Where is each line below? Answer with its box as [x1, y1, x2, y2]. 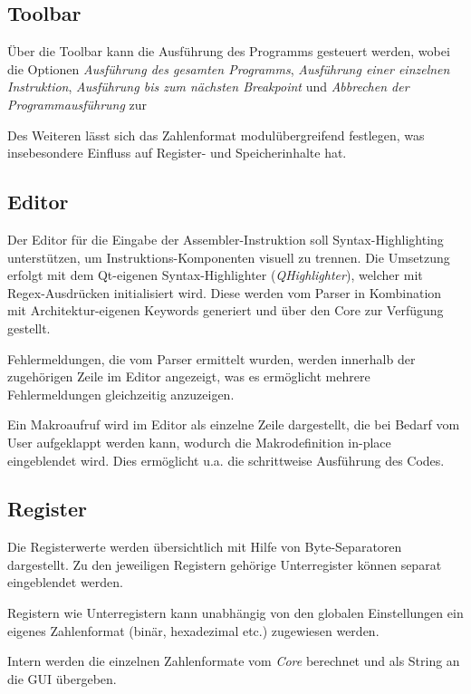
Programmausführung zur [7, 94, 148, 113]
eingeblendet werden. [7, 573, 123, 592]
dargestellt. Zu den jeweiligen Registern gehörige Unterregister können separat [7, 554, 442, 574]
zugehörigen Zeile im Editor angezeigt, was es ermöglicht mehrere [7, 367, 370, 386]
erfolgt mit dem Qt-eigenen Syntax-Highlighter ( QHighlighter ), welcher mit [7, 265, 423, 284]
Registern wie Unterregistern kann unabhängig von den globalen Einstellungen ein [7, 603, 464, 622]
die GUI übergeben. [7, 669, 117, 688]
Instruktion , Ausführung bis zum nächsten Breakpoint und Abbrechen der [7, 77, 409, 96]
